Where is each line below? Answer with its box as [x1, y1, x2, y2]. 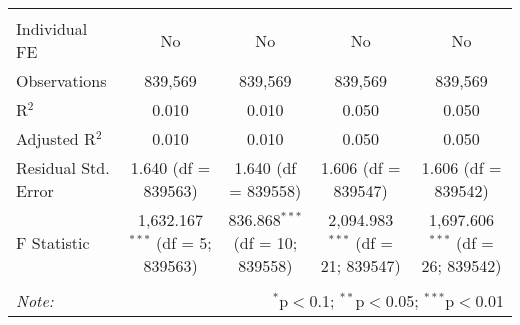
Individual [16, 17, 88, 40]
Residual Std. [16, 156, 110, 179]
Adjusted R [16, 127, 96, 150]
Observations [16, 69, 107, 92]
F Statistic [16, 231, 90, 254]
